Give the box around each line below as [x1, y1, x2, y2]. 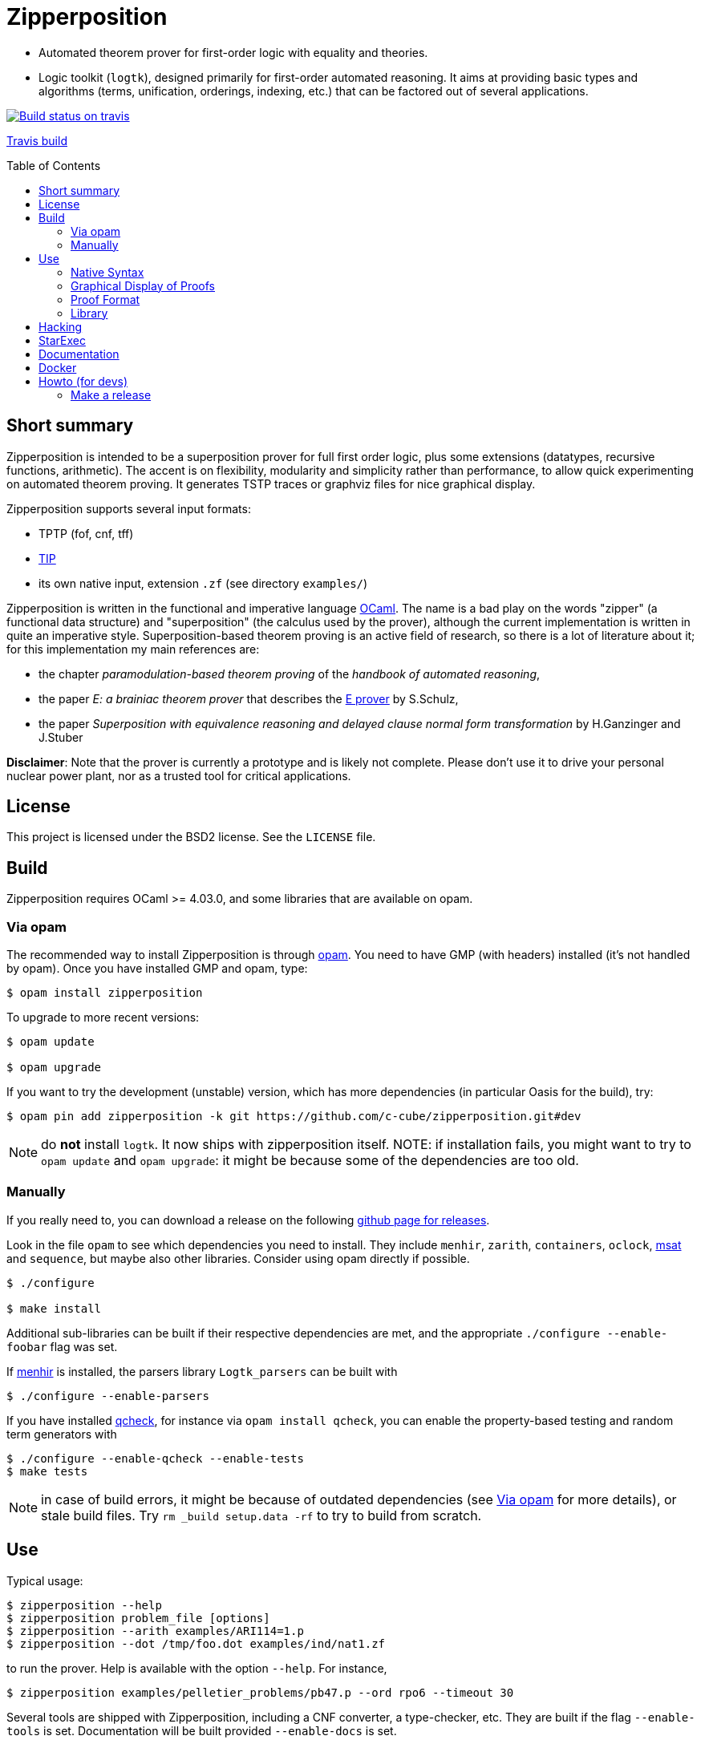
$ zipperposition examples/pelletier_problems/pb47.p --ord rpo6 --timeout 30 [6, 1685, 514, 1699]
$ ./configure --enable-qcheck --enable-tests [6, 1451, 304, 1465]
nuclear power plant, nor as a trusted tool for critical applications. [6, 768, 351, 783]
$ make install [6, 1301, 102, 1315]
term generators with [6, 1426, 117, 1441]
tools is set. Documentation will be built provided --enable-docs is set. [6, 1723, 397, 1738]
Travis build [6, 133, 67, 148]
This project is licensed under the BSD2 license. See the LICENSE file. [6, 830, 376, 844]
